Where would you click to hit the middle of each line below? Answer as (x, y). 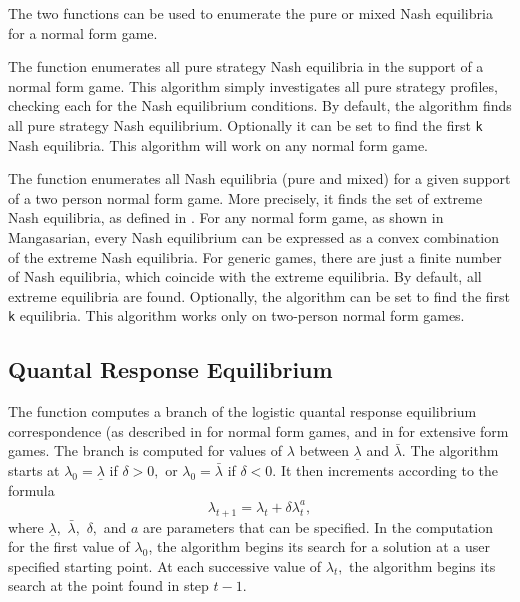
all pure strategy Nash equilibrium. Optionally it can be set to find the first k (245, 124)
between (324, 450)
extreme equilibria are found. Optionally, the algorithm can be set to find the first (259, 295)
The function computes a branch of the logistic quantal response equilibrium (242, 411)
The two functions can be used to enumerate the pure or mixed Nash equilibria (250, 13)
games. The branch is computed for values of (145, 450)
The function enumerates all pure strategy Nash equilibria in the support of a (246, 66)
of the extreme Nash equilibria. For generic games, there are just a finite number (255, 256)
